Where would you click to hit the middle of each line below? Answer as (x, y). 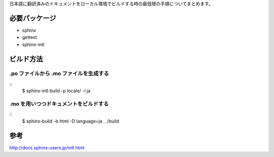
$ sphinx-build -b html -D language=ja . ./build (71, 121)
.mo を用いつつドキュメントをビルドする (59, 104)
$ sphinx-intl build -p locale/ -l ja (56, 91)
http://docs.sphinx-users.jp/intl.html (47, 147)
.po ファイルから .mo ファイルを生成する (59, 73)
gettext (30, 37)
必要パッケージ (33, 18)
